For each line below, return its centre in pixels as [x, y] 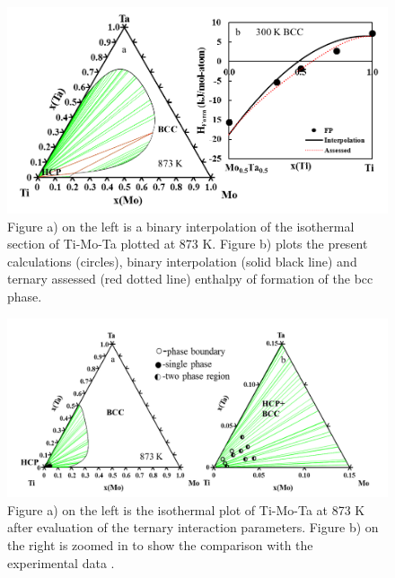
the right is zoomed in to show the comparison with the [160, 545]
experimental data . [61, 562]
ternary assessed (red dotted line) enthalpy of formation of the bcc [190, 279]
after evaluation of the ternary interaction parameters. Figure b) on [193, 527]
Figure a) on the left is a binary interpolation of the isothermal [181, 226]
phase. [25, 297]
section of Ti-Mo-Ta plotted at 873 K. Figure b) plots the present [188, 244]
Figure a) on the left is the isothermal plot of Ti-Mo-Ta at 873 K [186, 509]
